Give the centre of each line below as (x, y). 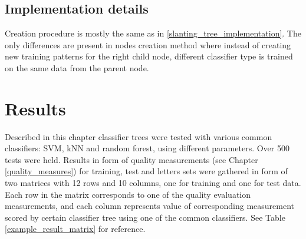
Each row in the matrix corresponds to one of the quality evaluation (128, 194)
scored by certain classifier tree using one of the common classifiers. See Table (145, 217)
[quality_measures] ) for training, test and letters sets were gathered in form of (146, 171)
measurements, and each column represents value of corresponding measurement (150, 206)
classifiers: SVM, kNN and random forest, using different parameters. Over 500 (147, 148)
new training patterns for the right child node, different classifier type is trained (149, 56)
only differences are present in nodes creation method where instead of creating (148, 44)
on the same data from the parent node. (77, 67)
